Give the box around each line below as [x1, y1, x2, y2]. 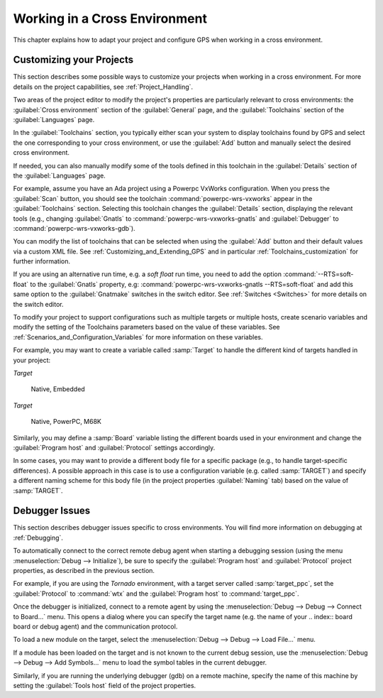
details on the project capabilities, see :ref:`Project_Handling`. [13, 82, 194, 91]
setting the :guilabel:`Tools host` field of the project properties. [13, 681, 196, 689]
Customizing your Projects [13, 54, 134, 66]
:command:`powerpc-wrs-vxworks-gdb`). [13, 224, 135, 232]
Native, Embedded [30, 385, 85, 393]
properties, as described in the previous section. [13, 566, 155, 574]
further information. [13, 257, 71, 266]
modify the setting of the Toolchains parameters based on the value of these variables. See [13, 323, 280, 332]
